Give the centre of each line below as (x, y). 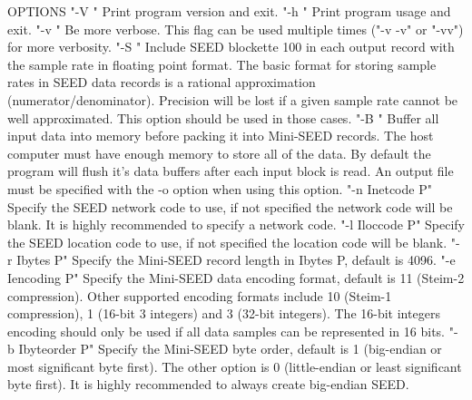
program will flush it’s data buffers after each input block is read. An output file (231, 171)
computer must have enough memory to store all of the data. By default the (219, 153)
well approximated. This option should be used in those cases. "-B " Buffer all (223, 117)
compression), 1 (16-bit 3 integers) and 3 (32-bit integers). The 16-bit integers (224, 313)
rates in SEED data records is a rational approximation (162, 82)
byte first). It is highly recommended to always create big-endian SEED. (208, 384)
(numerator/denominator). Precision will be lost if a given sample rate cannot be (233, 99)
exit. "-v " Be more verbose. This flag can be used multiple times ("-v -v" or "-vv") (236, 29)
